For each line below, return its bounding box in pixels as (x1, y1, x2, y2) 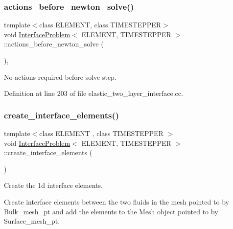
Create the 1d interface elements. (4, 180, 103, 190)
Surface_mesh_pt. (4, 216, 60, 226)
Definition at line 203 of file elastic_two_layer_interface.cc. (4, 88, 183, 98)
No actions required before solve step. (4, 71, 116, 82)
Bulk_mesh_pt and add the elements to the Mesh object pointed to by (4, 206, 218, 216)
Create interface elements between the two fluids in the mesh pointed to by (4, 196, 229, 206)
